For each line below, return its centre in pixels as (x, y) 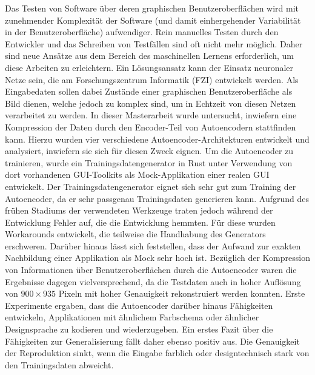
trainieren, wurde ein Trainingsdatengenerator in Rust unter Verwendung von (149, 162)
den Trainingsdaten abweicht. (59, 364)
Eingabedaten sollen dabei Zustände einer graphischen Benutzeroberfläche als (149, 91)
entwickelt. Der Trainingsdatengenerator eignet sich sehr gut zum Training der (151, 186)
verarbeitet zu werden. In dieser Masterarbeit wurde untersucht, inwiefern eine (151, 115)
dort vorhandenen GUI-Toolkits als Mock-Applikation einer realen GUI (137, 174)
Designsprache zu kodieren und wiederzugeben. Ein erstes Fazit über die (139, 329)
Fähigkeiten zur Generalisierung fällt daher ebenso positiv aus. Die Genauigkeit (152, 341)
